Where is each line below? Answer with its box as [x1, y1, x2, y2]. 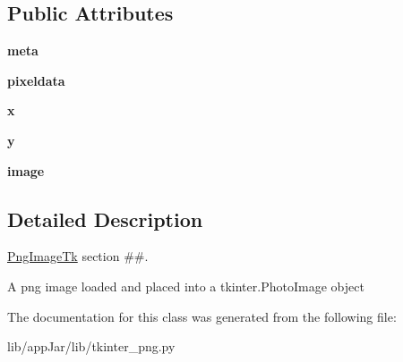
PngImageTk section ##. [7, 247, 149, 265]
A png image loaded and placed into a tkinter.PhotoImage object [7, 276, 364, 295]
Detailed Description [7, 205, 203, 232]
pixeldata [7, 71, 65, 89]
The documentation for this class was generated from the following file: [7, 307, 397, 325]
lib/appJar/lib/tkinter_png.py [7, 337, 176, 356]
